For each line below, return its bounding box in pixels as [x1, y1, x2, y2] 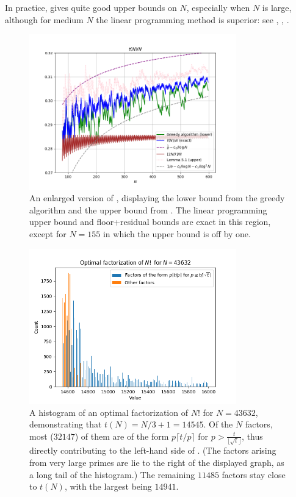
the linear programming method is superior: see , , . [96, 13, 289, 26]
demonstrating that [29, 418, 102, 431]
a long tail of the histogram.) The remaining [29, 468, 195, 481]
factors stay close [222, 468, 286, 481]
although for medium [5, 13, 84, 26]
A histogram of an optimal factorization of [29, 406, 188, 418]
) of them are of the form [74, 429, 169, 442]
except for [29, 227, 67, 240]
